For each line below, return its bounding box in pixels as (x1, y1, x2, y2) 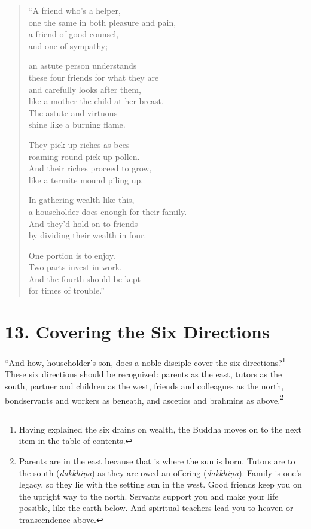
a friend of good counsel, (28, 28, 119, 40)
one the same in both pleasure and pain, (28, 16, 176, 28)
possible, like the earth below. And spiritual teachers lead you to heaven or (19, 501, 294, 514)
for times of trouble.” (28, 284, 105, 297)
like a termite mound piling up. (28, 173, 144, 186)
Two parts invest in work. (28, 261, 122, 273)
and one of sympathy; (28, 39, 108, 52)
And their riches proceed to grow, (28, 162, 152, 174)
